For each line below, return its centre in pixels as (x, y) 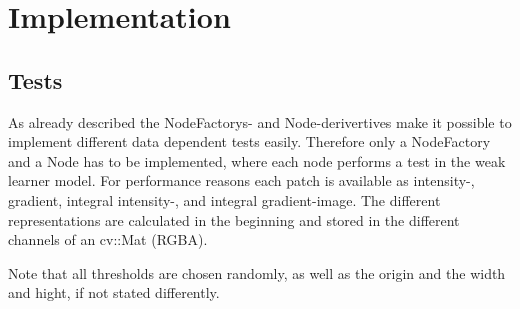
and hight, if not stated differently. (114, 292)
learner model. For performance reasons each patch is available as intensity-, (241, 180)
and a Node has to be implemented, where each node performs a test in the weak (257, 160)
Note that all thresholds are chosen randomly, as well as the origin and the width (257, 272)
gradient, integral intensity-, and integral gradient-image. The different (224, 199)
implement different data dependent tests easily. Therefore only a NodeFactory (249, 141)
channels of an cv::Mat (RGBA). (108, 239)
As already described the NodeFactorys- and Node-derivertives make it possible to (260, 121)
